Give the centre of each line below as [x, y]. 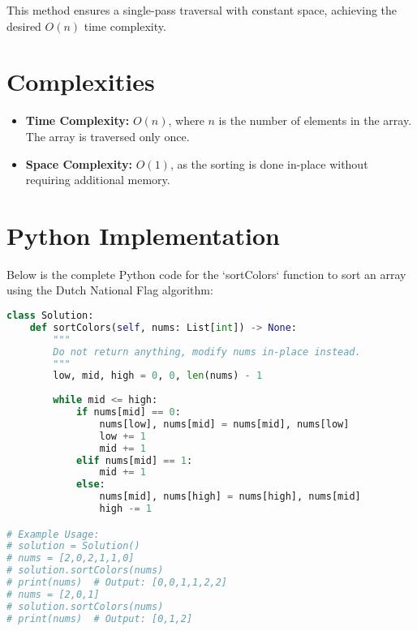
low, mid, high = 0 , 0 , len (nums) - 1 [158, 376]
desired [24, 26]
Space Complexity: [79, 163]
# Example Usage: [53, 534]
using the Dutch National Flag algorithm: [110, 290]
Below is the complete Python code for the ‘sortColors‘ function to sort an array [206, 274]
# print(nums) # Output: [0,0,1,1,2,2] [117, 583]
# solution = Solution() [73, 546]
